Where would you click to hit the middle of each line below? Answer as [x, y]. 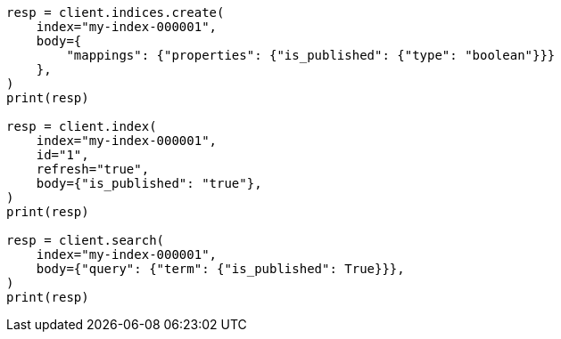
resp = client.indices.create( [115, 12]
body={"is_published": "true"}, [149, 183]
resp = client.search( [86, 240]
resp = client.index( [82, 126]
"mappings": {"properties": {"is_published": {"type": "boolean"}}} [311, 55]
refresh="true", [93, 169]
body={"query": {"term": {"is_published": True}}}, [220, 269]
